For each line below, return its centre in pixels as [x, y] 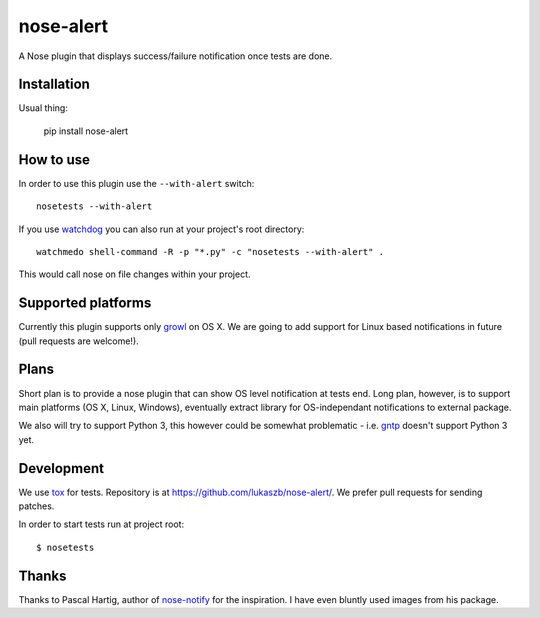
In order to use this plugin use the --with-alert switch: [136, 183]
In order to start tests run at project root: [101, 524]
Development [61, 468]
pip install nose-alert [86, 131]
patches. [36, 506]
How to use [54, 159]
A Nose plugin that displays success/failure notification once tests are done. [175, 56]
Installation [54, 84]
